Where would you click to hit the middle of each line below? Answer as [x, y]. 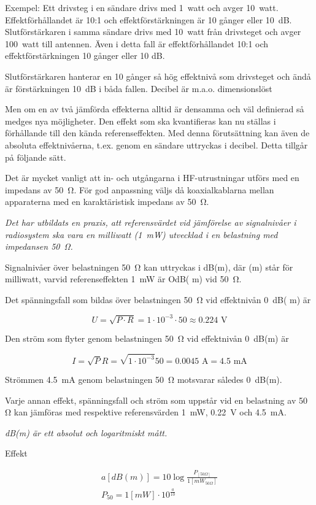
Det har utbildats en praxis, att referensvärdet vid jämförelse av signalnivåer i [151, 222]
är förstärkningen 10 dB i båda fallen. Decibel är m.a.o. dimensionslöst [139, 88]
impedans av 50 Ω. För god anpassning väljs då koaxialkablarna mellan [140, 189]
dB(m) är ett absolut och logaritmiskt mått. [86, 432]
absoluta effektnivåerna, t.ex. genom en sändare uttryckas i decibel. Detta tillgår [156, 145]
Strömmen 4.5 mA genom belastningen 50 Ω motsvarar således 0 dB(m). [144, 379]
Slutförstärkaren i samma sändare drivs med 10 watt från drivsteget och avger [153, 32]
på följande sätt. [36, 157]
